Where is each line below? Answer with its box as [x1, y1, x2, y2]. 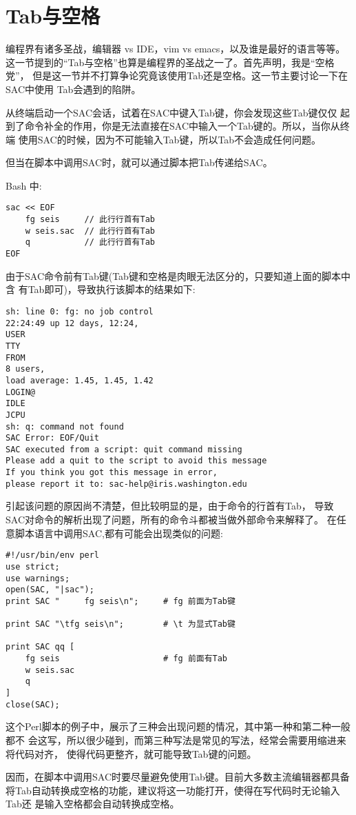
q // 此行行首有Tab [25, 237, 155, 248]
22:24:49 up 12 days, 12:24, [6, 318, 139, 328]
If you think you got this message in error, [6, 467, 218, 478]
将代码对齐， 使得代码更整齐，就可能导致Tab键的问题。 [6, 746, 257, 761]
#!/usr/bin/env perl [6, 550, 100, 561]
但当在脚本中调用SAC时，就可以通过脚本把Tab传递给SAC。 [6, 155, 273, 170]
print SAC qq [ [6, 642, 75, 652]
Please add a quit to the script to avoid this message [6, 456, 267, 466]
